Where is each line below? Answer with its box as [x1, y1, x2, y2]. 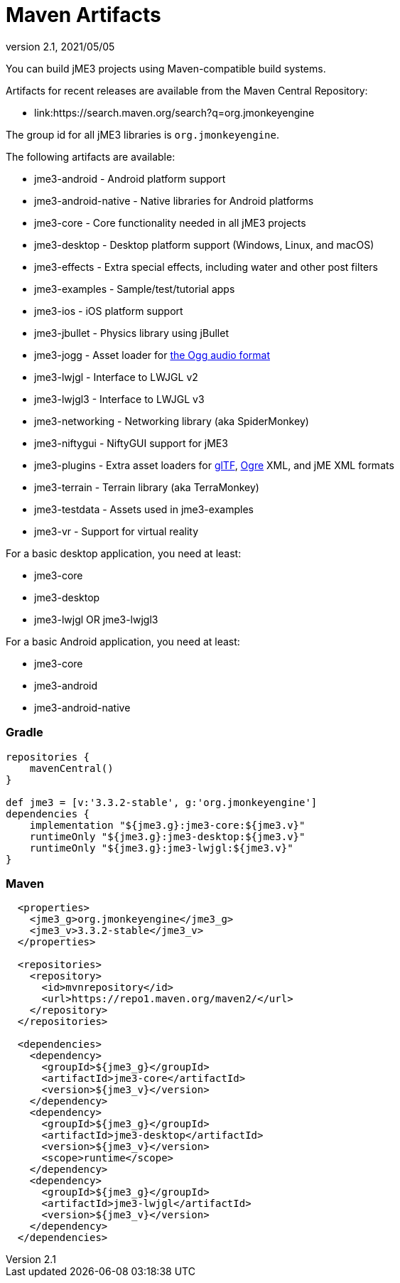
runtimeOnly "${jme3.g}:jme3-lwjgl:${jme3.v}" [29, 842, 293, 854]
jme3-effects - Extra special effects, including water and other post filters [34, 260, 378, 273]
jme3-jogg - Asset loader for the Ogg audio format [34, 348, 270, 361]
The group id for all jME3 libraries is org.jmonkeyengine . [6, 128, 279, 141]
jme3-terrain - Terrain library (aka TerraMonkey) [34, 481, 259, 493]
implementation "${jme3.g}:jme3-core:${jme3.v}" [29, 819, 306, 831]
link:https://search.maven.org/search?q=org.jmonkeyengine [34, 106, 315, 119]
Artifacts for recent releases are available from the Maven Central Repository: [6, 84, 368, 97]
